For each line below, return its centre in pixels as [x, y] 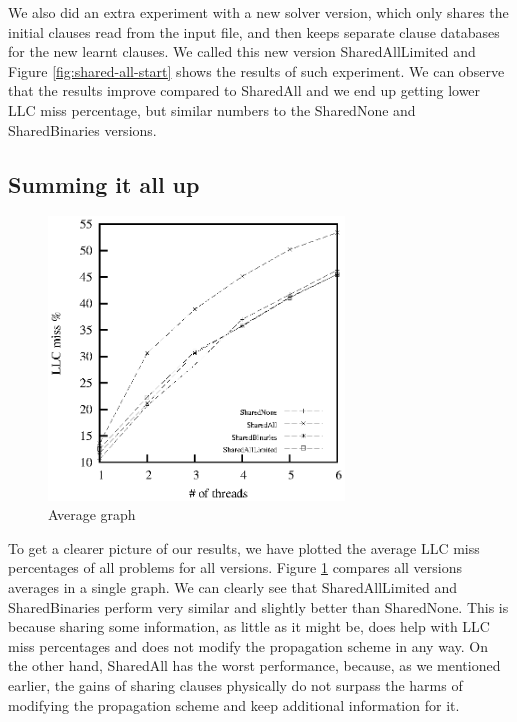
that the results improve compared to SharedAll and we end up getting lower [244, 90]
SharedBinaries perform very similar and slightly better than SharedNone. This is [258, 606]
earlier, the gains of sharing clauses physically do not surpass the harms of [235, 684]
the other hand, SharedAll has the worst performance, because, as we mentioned [254, 665]
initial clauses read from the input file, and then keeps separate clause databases [254, 31]
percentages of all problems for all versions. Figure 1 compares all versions [235, 567]
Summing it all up [104, 183]
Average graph [92, 514]
